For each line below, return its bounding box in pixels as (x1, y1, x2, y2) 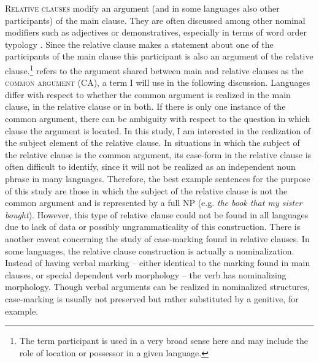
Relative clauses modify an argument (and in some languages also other (5, 2, 280, 14)
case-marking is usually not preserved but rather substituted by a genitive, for (5, 292, 299, 305)
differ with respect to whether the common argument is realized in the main (5, 88, 291, 101)
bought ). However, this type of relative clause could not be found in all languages (5, 208, 309, 221)
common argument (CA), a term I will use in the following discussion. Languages (5, 76, 310, 89)
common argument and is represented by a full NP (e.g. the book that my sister (5, 196, 302, 209)
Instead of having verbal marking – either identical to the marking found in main (5, 256, 310, 269)
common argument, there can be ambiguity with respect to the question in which (5, 112, 310, 124)
